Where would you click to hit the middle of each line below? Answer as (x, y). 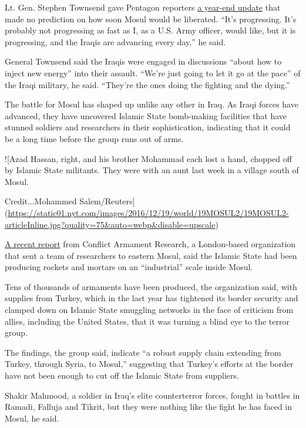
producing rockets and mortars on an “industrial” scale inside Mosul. (129, 267)
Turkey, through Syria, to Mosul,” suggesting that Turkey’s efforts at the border (149, 364)
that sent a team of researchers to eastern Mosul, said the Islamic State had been (151, 255)
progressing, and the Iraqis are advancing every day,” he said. (115, 41)
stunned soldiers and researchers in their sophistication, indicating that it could (148, 127)
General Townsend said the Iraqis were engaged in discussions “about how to (143, 61)
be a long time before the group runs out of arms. (94, 138)
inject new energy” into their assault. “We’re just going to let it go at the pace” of (153, 73)
